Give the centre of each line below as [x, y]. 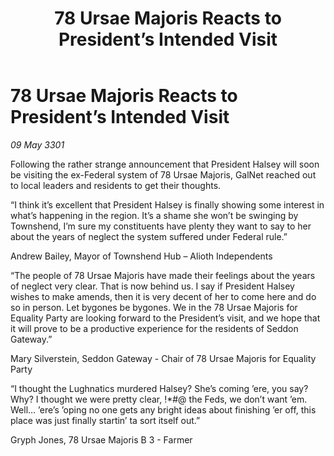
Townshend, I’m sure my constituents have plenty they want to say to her [161, 226]
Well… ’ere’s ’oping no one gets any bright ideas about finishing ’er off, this [163, 409]
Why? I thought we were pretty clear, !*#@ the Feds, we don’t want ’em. [159, 399]
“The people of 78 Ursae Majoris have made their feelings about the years [163, 275]
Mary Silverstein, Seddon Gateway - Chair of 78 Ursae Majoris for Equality [163, 358]
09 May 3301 [37, 144]
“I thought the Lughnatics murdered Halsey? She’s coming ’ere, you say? [159, 388]
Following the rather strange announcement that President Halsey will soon [165, 164]
